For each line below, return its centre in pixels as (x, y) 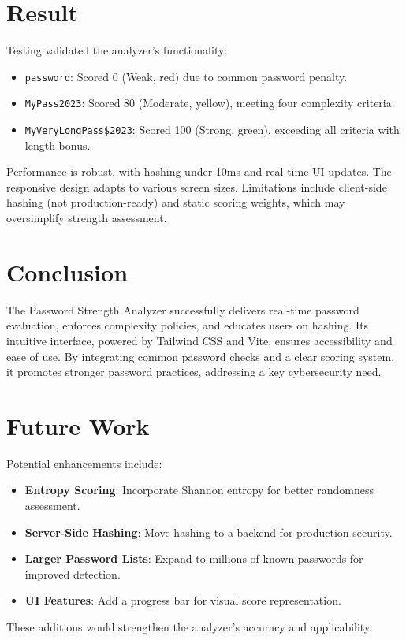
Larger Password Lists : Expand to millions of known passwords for (194, 558)
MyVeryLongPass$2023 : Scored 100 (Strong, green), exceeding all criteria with (212, 130)
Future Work (78, 425)
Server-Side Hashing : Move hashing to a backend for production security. (209, 532)
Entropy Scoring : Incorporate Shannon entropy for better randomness (199, 490)
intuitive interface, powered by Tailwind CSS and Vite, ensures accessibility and (199, 340)
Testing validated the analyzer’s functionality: (117, 50)
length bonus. (58, 145)
